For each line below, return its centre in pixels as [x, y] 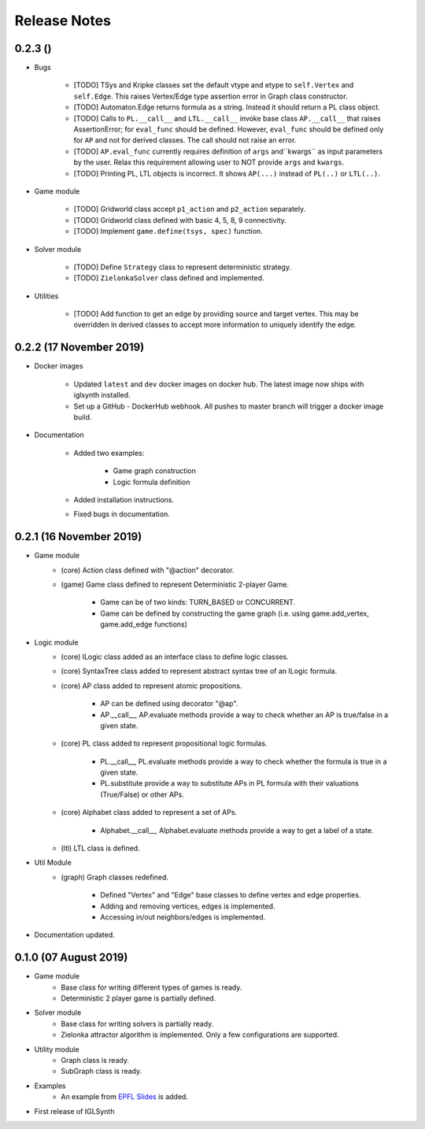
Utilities [46, 296]
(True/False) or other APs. [142, 794]
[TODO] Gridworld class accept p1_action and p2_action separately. [190, 209]
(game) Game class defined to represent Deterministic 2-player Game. [175, 584]
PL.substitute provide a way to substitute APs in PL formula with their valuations [230, 783]
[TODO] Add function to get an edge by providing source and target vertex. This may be [216, 314]
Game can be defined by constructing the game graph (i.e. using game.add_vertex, [235, 613]
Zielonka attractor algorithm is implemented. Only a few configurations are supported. [200, 1035]
